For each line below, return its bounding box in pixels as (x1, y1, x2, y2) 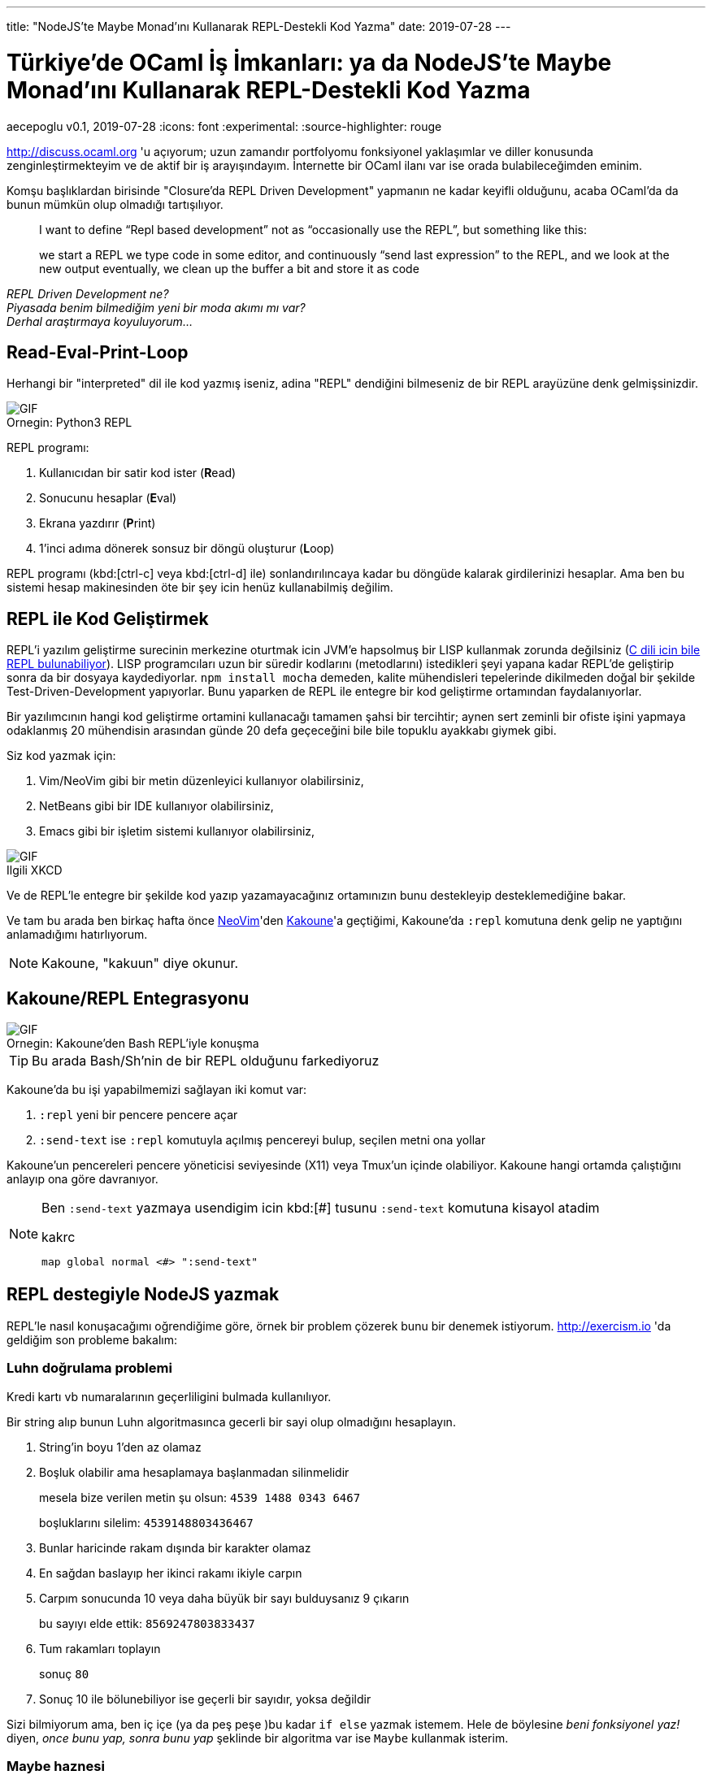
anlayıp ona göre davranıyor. (7, 1172, 158, 1187)
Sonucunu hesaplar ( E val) (39, 491, 177, 506)
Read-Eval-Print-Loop (7, 341, 189, 362)
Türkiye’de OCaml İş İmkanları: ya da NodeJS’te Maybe (7, 48, 612, 76)
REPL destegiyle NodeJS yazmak (7, 1284, 280, 1305)
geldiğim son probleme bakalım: (7, 1332, 177, 1347)
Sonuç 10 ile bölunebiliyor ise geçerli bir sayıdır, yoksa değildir (39, 1691, 371, 1706)
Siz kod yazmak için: (7, 749, 116, 763)
